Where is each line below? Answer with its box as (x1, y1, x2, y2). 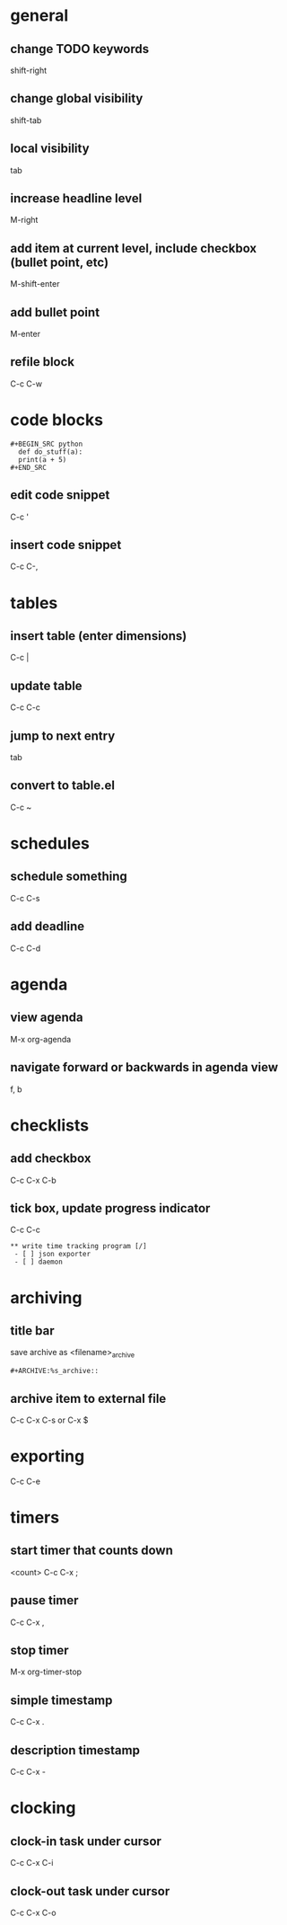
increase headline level (10, 191, 143, 207)
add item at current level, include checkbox (10, 240, 257, 256)
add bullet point (10, 305, 100, 320)
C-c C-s (10, 892, 40, 903)
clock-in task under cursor (10, 1833, 162, 1849)
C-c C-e (10, 1476, 41, 1486)
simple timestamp (10, 1692, 113, 1708)
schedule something (10, 869, 128, 884)
